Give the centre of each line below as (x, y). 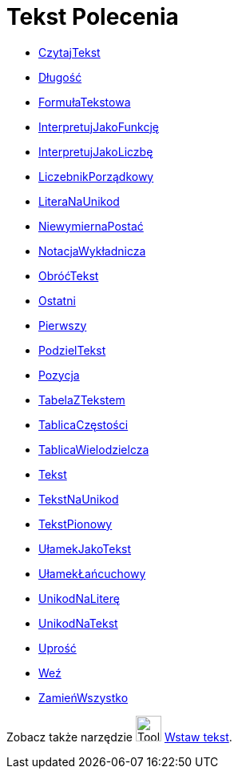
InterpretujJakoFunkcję (99, 126)
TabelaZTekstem (82, 400)
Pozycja (59, 375)
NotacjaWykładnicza (92, 251)
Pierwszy (63, 325)
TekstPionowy (75, 524)
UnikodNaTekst (78, 623)
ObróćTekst (69, 275)
